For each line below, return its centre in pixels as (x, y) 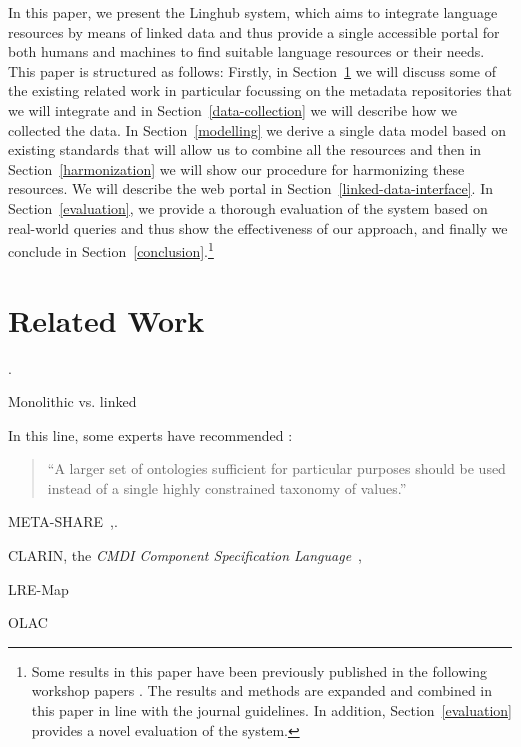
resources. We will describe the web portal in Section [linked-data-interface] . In (251, 188)
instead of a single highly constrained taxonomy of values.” (227, 487)
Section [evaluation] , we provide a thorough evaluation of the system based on (248, 207)
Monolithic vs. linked (72, 401)
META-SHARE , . (63, 521)
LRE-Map (38, 588)
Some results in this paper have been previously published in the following (259, 670)
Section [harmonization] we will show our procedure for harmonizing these (236, 168)
